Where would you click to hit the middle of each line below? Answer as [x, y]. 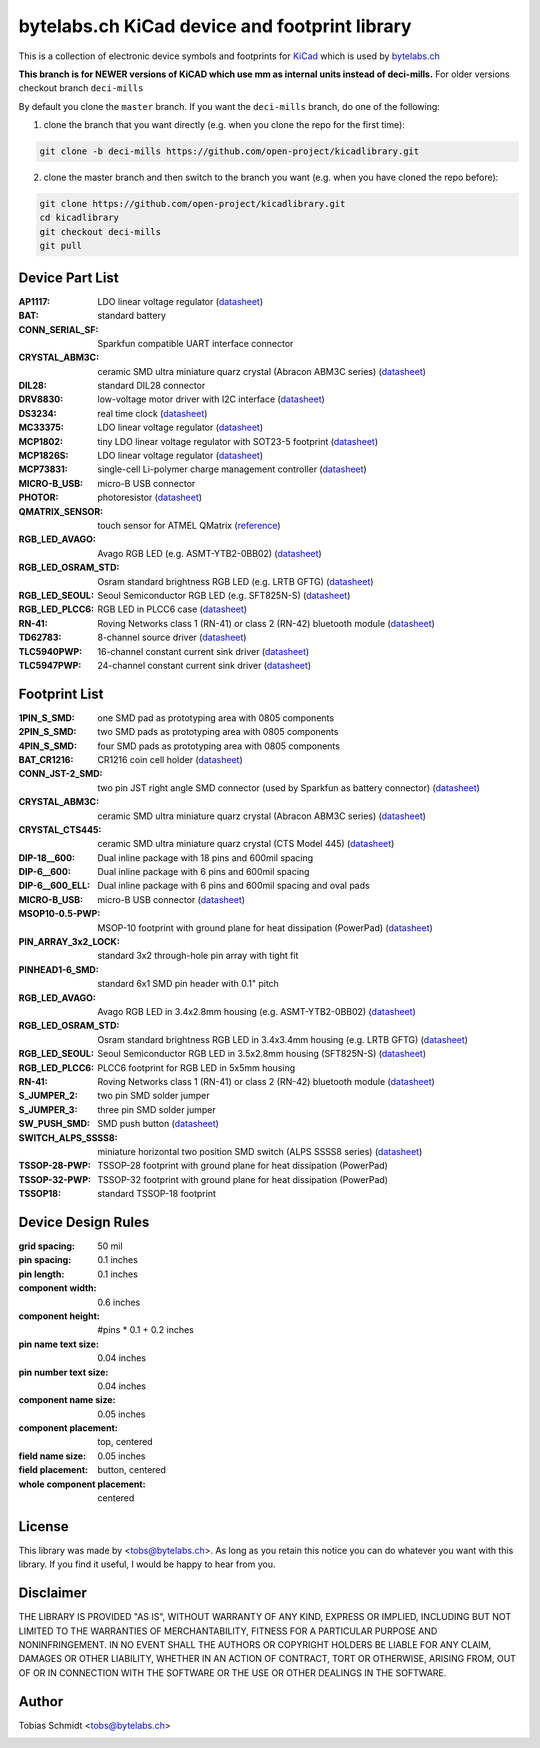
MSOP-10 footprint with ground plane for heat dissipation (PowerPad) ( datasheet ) [265, 927]
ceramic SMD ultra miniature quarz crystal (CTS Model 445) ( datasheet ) [246, 844]
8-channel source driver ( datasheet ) [172, 637]
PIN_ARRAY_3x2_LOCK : [69, 942]
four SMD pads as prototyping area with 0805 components [218, 746]
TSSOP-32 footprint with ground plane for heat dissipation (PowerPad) [243, 1179]
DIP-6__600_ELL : [54, 886]
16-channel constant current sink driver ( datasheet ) [203, 651]
